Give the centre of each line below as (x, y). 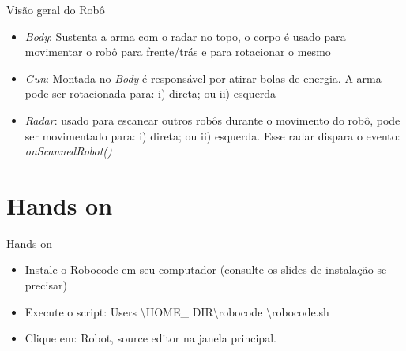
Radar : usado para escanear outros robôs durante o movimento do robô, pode (212, 119)
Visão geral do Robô (56, 9)
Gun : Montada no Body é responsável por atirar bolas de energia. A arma (203, 78)
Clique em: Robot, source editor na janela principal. (150, 338)
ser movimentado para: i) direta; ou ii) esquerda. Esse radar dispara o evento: (212, 135)
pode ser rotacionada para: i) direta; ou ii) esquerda (150, 93)
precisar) (46, 285)
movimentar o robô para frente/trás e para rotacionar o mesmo (178, 52)
